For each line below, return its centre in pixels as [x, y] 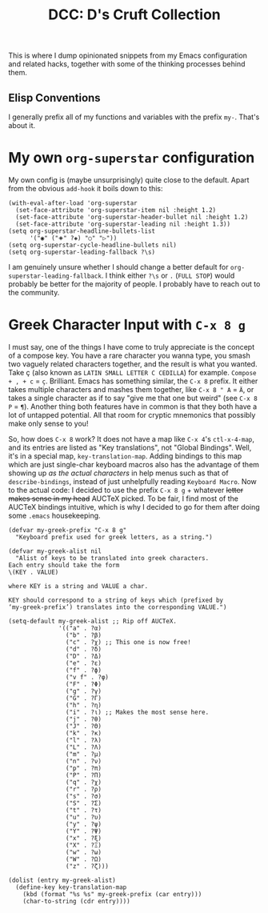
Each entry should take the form [64, 565]
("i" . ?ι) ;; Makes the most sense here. [137, 712]
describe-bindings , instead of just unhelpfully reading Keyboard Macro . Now [133, 481]
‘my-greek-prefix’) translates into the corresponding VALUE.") [118, 607]
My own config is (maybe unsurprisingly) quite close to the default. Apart [129, 180]
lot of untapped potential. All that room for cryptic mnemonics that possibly [132, 414]
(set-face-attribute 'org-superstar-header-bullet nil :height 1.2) [132, 217]
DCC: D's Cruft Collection [134, 15]
